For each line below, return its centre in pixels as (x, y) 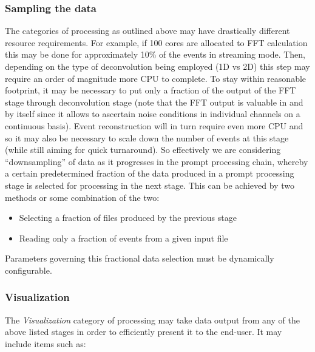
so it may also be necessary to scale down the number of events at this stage (147, 137)
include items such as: (46, 343)
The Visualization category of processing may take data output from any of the (152, 320)
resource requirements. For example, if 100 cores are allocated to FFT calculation (156, 42)
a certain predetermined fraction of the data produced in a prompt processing (150, 173)
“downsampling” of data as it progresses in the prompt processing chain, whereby (157, 161)
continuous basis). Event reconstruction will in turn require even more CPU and (154, 125)
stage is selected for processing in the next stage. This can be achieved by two (150, 185)
